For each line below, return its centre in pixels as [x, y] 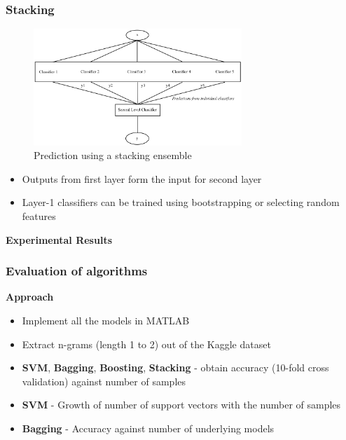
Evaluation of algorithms [77, 271]
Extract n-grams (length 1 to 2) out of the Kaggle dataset [146, 344]
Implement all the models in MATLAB [106, 320]
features [39, 216]
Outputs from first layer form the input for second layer [142, 178]
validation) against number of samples [104, 381]
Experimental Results [59, 239]
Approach [30, 297]
